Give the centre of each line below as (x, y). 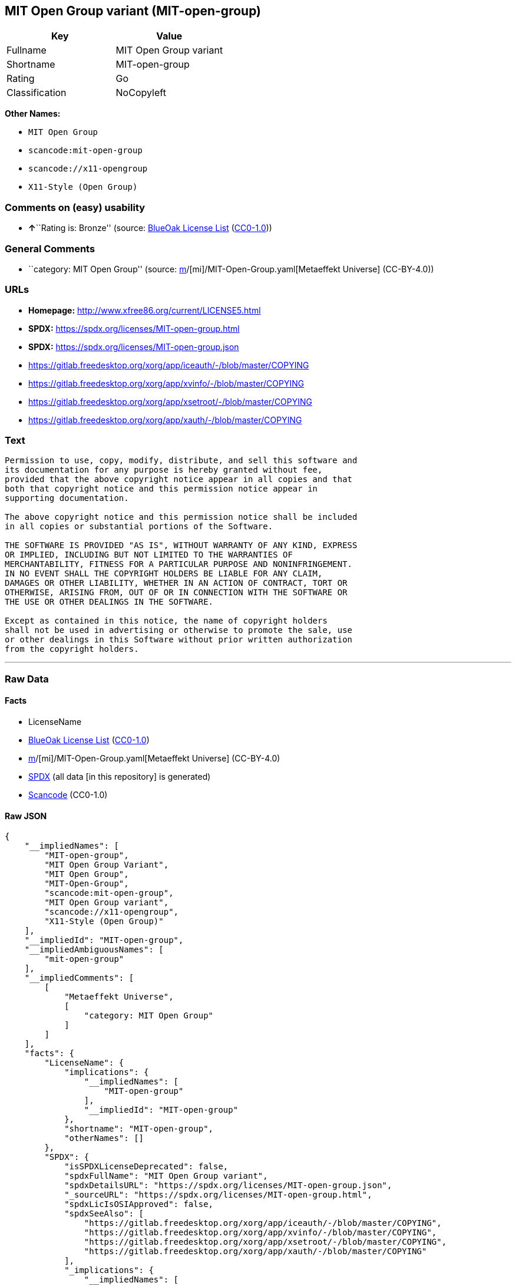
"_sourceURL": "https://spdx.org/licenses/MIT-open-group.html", (218, 1195)
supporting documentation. (67, 498)
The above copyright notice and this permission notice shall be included (181, 517)
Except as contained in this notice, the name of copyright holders (166, 621)
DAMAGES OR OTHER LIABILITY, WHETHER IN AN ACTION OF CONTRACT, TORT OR (176, 583)
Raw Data (27, 679)
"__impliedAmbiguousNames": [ (94, 950)
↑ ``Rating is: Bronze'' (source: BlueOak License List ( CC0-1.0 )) (150, 228)
